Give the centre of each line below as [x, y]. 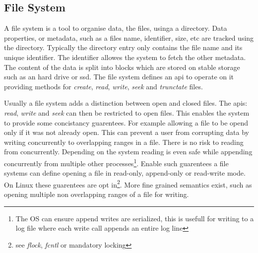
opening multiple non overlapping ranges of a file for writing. [97, 194]
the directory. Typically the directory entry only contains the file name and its [123, 47]
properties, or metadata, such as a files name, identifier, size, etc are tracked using [129, 37]
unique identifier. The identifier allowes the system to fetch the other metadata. [125, 57]
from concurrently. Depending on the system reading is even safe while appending [128, 152]
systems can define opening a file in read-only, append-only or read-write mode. [125, 173]
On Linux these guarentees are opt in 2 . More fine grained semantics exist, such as [128, 184]
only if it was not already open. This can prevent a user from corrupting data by [127, 132]
